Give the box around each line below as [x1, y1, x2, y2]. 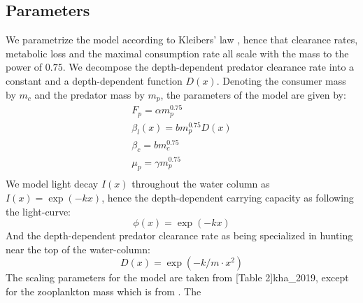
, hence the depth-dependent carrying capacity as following [101, 190, 354, 204]
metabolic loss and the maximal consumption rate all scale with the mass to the [6, 45, 349, 60]
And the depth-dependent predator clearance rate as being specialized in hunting [6, 228, 353, 243]
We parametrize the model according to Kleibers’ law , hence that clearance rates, [6, 32, 358, 47]
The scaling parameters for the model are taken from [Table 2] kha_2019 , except [6, 270, 349, 285]
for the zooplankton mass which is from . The [6, 283, 201, 298]
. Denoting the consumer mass [216, 73, 346, 87]
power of [6, 59, 43, 74]
